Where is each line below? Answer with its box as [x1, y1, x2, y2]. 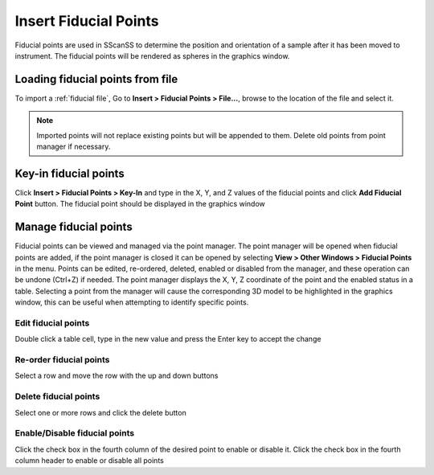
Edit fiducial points [14, 317, 90, 329]
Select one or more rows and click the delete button [14, 407, 186, 417]
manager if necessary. [36, 141, 111, 152]
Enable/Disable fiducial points [14, 428, 135, 439]
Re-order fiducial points [14, 354, 110, 366]
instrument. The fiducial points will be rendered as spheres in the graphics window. [14, 51, 290, 60]
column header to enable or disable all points [14, 456, 164, 465]
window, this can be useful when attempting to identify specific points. [14, 297, 249, 307]
